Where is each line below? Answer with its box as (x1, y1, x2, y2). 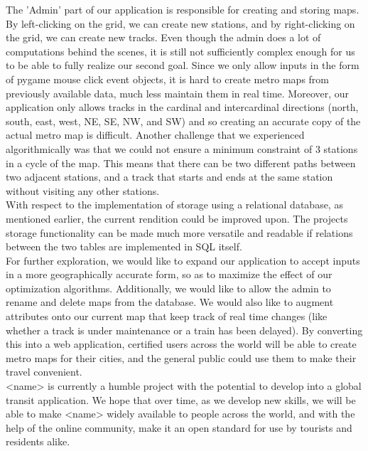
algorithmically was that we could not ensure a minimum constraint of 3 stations (6, 141, 358, 156)
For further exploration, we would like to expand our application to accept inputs (6, 253, 360, 267)
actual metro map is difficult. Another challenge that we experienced (6, 127, 305, 142)
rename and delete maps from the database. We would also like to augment (6, 295, 334, 309)
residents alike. (6, 434, 70, 449)
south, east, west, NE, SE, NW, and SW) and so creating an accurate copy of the (6, 113, 361, 128)
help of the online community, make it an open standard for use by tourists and (6, 420, 352, 435)
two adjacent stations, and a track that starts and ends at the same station (6, 169, 333, 184)
